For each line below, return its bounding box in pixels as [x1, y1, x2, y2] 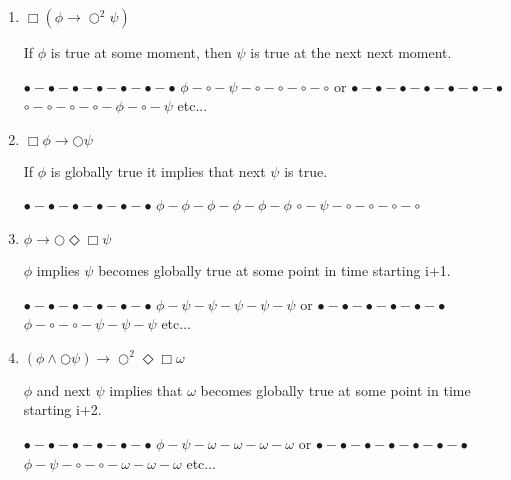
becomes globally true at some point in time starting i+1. [98, 259, 451, 280]
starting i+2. [23, 399, 102, 420]
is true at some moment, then [50, 42, 232, 62]
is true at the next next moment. [250, 42, 452, 62]
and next [36, 379, 91, 400]
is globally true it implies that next [50, 160, 266, 181]
